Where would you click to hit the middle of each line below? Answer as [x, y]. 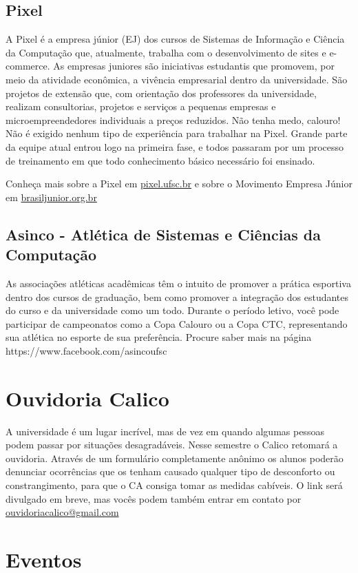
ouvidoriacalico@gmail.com [62, 512]
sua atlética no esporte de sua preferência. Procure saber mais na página [159, 337]
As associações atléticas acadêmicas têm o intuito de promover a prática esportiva [178, 283]
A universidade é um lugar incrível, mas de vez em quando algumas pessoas [165, 431]
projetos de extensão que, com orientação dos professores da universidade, [161, 93]
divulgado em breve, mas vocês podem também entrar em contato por [154, 498]
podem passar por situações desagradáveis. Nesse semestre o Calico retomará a [172, 445]
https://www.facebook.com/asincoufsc [86, 350]
